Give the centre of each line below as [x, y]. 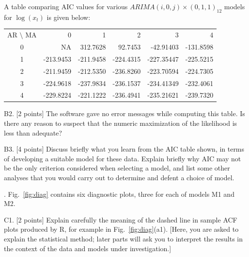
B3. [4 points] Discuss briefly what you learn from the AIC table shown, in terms [124, 149]
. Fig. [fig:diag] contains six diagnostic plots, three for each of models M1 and [119, 194]
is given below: [69, 17]
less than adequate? [33, 132]
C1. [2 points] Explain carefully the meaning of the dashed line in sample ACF [121, 219]
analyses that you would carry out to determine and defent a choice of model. [119, 178]
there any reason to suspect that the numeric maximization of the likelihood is [121, 123]
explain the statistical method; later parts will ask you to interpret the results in [123, 238]
